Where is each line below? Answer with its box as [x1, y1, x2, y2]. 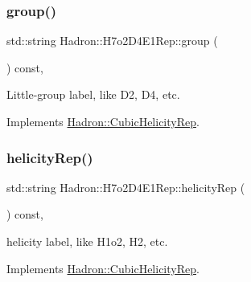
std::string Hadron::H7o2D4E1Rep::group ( [6, 32, 218, 49]
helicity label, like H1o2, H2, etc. [6, 233, 168, 249]
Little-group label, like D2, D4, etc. [6, 86, 180, 103]
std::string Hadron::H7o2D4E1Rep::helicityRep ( [6, 178, 245, 195]
